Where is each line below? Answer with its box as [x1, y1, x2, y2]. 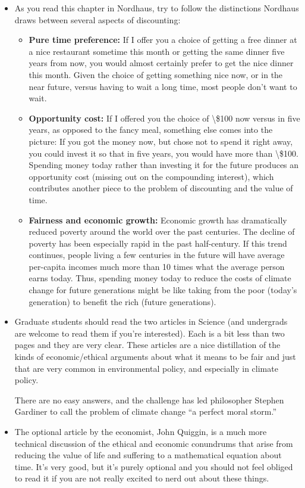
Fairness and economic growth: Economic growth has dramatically [29, 213, 287, 226]
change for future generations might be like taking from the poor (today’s [29, 284, 297, 296]
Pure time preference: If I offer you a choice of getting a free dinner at [29, 33, 297, 46]
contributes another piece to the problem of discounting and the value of [29, 182, 293, 194]
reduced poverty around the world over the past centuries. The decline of [29, 225, 295, 238]
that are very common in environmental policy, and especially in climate [14, 362, 278, 374]
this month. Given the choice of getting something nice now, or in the [29, 68, 283, 80]
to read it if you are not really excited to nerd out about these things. [14, 472, 269, 484]
